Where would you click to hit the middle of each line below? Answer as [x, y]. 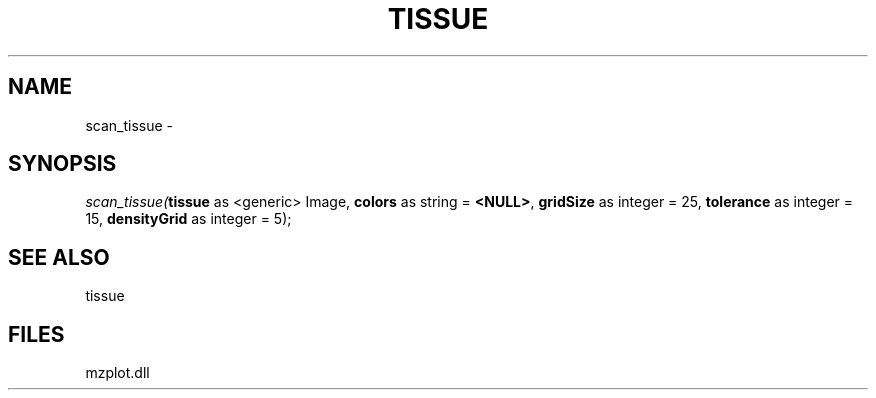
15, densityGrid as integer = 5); [188, 219]
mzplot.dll [117, 373]
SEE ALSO [59, 257]
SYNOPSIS [62, 164]
